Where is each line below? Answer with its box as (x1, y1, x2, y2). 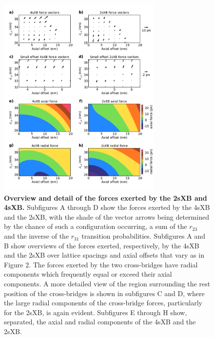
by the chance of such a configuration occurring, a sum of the (4, 221, 187, 231)
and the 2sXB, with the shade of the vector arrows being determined (4, 211, 209, 222)
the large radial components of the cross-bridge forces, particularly (4, 298, 202, 308)
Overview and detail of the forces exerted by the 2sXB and (4, 192, 207, 203)
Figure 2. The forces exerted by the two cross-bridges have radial (4, 259, 198, 269)
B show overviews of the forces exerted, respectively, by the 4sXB (4, 240, 199, 250)
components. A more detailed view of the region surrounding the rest (4, 279, 211, 289)
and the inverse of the (4, 231, 69, 241)
